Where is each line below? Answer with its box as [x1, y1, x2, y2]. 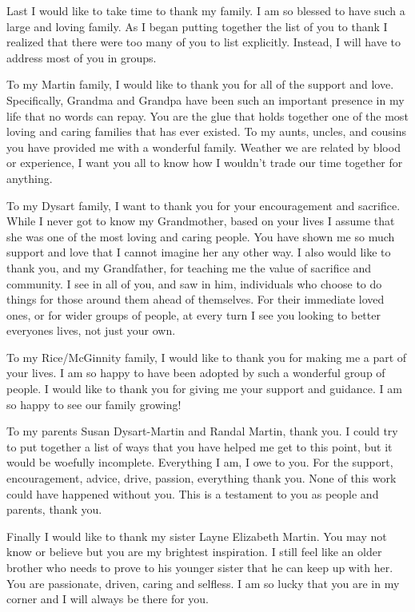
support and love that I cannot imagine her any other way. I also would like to [6, 244, 391, 260]
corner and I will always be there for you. [6, 590, 209, 607]
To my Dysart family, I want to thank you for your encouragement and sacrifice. [6, 197, 401, 213]
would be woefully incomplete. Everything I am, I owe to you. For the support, [6, 454, 393, 471]
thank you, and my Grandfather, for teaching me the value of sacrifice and [6, 259, 372, 276]
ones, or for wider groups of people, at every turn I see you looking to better [6, 306, 381, 323]
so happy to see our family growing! [6, 395, 182, 412]
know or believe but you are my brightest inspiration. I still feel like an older [6, 543, 382, 560]
